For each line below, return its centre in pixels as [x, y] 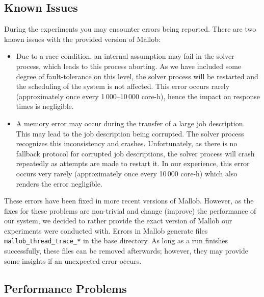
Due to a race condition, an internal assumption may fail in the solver [125, 56]
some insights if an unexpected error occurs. [73, 260]
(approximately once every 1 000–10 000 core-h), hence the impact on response [138, 96]
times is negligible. [45, 106]
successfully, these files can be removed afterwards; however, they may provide [126, 251]
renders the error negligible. [59, 183]
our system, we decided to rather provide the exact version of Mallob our [118, 221]
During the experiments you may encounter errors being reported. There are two [130, 29]
